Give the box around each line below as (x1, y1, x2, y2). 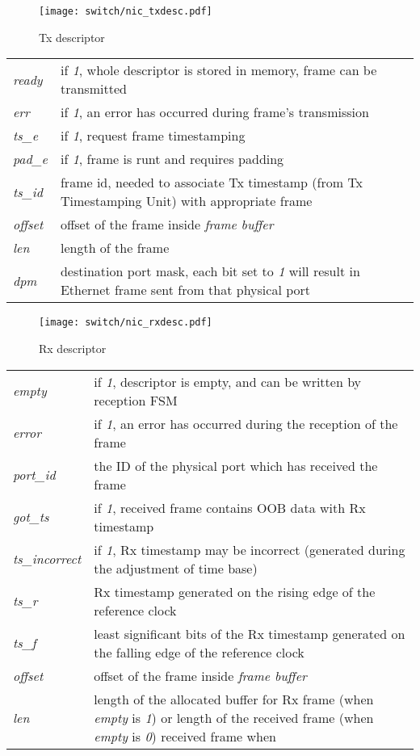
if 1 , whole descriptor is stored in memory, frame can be (60, 61, 377, 80)
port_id (13, 465, 56, 484)
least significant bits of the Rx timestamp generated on (94, 624, 405, 643)
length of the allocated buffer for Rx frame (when (94, 689, 374, 708)
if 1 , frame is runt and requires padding (60, 149, 284, 169)
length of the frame (60, 238, 170, 258)
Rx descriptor (39, 339, 107, 356)
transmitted (60, 79, 127, 99)
